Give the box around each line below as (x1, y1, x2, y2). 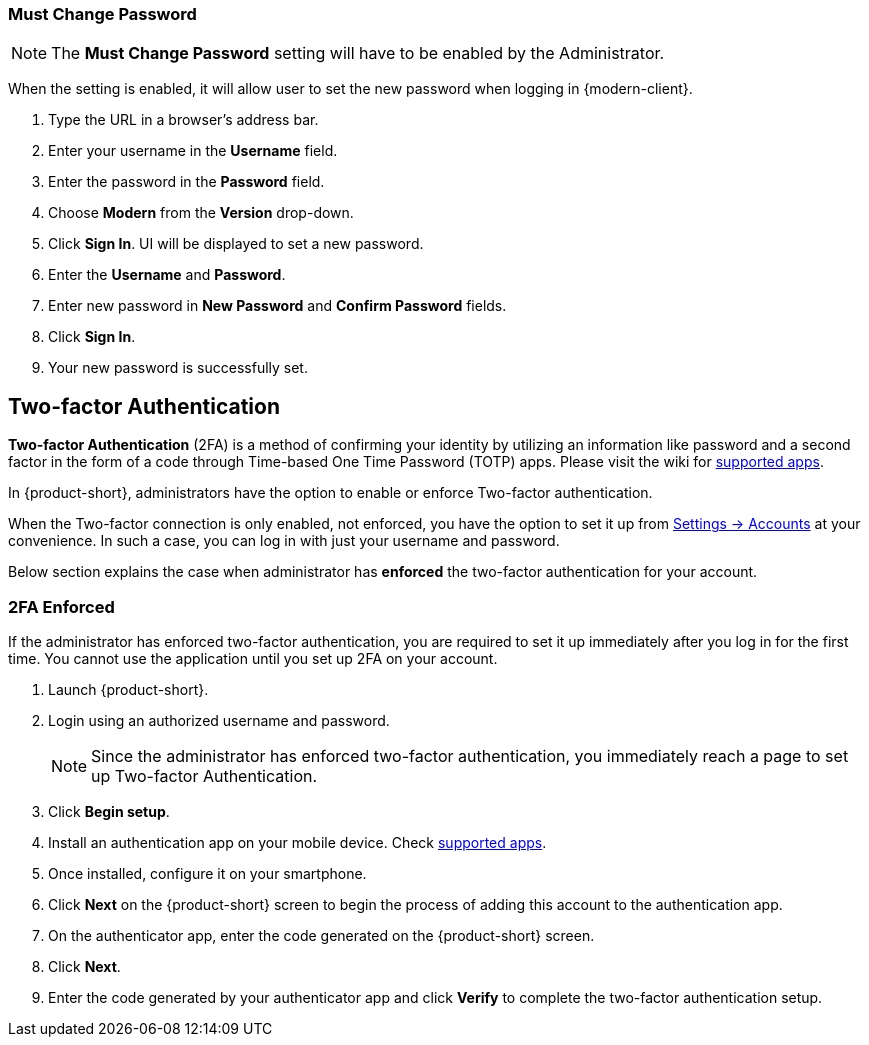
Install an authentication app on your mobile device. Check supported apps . (48, 833, 547, 851)
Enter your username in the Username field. (48, 142, 338, 160)
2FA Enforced (8, 596, 115, 617)
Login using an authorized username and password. (48, 711, 390, 729)
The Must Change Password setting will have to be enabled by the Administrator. (51, 43, 665, 64)
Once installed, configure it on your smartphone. (48, 864, 367, 882)
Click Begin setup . (48, 802, 170, 820)
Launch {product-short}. (48, 680, 209, 698)
